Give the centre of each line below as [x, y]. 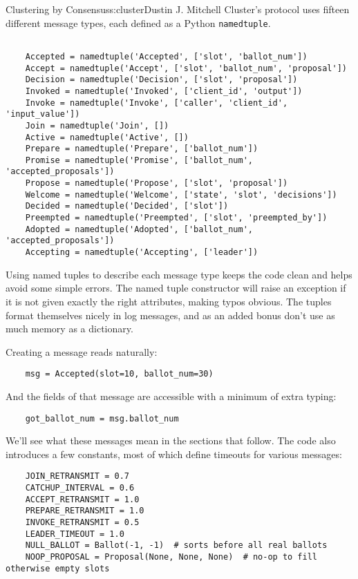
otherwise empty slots [58, 568]
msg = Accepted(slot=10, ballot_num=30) [119, 374]
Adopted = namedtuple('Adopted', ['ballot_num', [139, 229]
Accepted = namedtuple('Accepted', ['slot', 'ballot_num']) [166, 56]
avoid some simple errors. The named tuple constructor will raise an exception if [176, 288]
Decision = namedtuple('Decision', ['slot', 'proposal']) [161, 80]
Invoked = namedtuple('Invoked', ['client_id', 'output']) [164, 91]
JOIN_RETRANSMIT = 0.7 [77, 476]
